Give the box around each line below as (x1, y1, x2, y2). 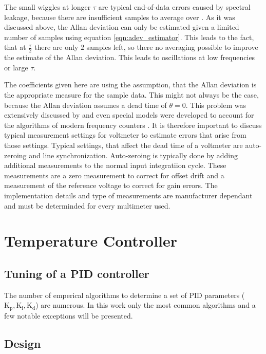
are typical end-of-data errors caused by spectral (98, 2, 251, 12)
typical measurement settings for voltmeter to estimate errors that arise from (4, 129, 246, 140)
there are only (34, 42, 79, 52)
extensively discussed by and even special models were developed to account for (4, 109, 254, 120)
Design (4, 335, 41, 351)
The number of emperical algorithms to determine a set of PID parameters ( (4, 289, 245, 300)
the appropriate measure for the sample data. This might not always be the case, (4, 89, 259, 100)
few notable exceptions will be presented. (4, 310, 133, 321)
